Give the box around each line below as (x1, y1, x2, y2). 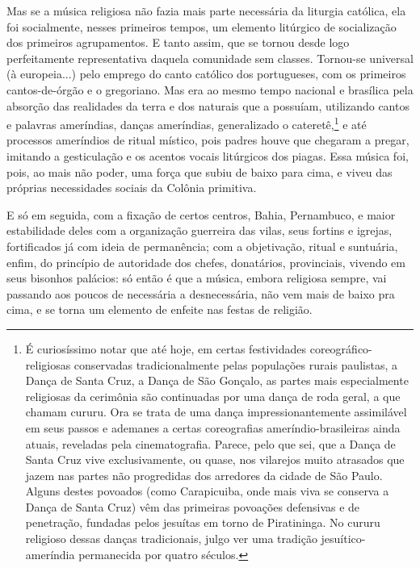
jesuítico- (321, 530, 366, 547)
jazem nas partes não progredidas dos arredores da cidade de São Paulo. (25, 466, 383, 483)
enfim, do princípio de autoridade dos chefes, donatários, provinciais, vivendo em (6, 253, 406, 270)
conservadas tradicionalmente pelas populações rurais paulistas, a (73, 356, 397, 373)
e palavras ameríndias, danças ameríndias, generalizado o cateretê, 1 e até (6, 114, 367, 132)
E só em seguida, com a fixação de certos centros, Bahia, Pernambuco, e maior (6, 206, 396, 223)
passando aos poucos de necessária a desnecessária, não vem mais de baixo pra (6, 285, 395, 302)
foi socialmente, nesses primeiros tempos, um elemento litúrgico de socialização (6, 18, 397, 35)
